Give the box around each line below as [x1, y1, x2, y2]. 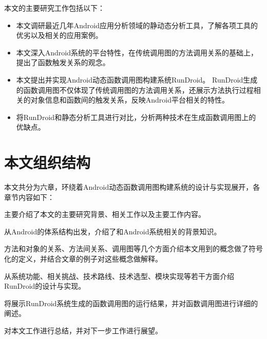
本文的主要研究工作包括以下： [4, 3, 105, 13]
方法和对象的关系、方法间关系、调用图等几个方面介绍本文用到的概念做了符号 [4, 243, 263, 254]
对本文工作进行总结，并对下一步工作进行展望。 [4, 325, 162, 335]
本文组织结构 [4, 152, 91, 173]
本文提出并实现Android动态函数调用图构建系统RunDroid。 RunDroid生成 [16, 74, 258, 85]
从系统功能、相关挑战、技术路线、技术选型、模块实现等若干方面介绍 [4, 270, 234, 281]
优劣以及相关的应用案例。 [16, 30, 103, 41]
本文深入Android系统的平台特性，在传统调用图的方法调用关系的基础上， [16, 47, 258, 57]
